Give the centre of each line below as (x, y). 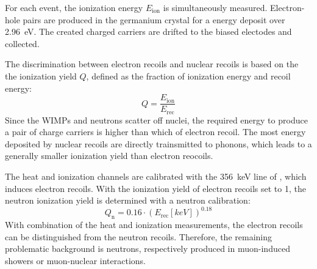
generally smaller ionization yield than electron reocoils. (109, 156)
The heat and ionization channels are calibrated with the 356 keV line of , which (156, 176)
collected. (22, 43)
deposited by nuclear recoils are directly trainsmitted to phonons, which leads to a (158, 143)
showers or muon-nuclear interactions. (75, 260)
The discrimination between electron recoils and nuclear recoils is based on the (152, 64)
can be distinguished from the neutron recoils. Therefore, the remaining (138, 236)
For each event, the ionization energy (74, 7)
